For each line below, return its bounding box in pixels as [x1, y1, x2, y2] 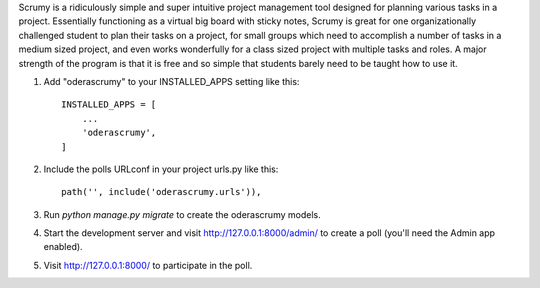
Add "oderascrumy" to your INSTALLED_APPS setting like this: [43, 75, 300, 87]
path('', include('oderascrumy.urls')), [61, 186, 262, 198]
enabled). [43, 241, 84, 253]
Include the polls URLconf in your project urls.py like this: [43, 163, 279, 175]
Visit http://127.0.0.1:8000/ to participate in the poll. [43, 259, 253, 271]
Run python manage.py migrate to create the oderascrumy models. [43, 208, 321, 220]
